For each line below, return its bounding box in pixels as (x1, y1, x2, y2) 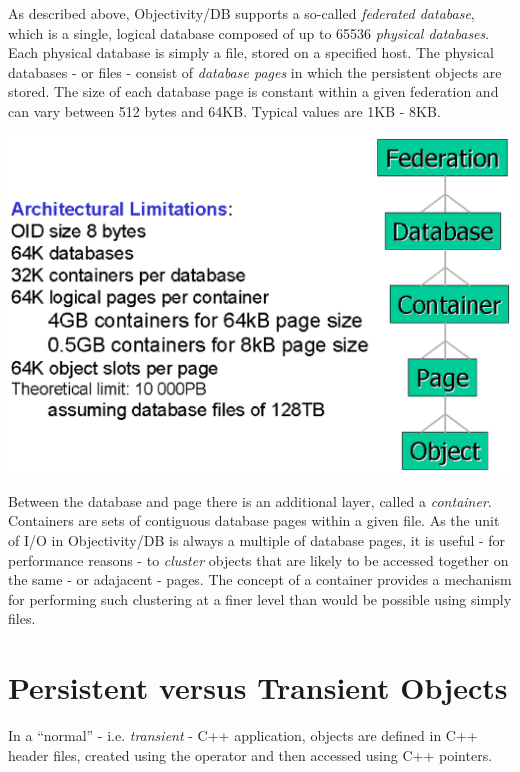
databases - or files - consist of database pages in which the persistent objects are (8, 61, 502, 82)
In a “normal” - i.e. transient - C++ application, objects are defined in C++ (8, 725, 478, 746)
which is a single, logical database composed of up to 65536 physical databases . (8, 22, 490, 43)
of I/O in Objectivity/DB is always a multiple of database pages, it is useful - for (8, 529, 506, 550)
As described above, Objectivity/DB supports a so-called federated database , (8, 3, 475, 23)
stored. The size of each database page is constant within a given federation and (8, 81, 499, 102)
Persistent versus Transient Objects (8, 667, 508, 708)
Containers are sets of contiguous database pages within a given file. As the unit (8, 510, 500, 531)
